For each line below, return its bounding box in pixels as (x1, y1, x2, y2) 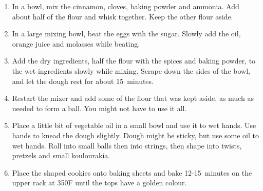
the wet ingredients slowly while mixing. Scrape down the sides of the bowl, (12, 65, 250, 76)
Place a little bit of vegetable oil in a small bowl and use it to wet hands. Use (12, 120, 256, 131)
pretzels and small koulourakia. (12, 150, 110, 161)
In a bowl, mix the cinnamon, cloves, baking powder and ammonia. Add (12, 1, 239, 11)
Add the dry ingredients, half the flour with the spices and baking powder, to (12, 55, 256, 66)
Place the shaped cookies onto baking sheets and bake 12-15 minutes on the (12, 167, 252, 178)
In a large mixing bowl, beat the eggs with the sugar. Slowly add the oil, (12, 28, 241, 39)
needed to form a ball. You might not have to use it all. (12, 102, 187, 113)
